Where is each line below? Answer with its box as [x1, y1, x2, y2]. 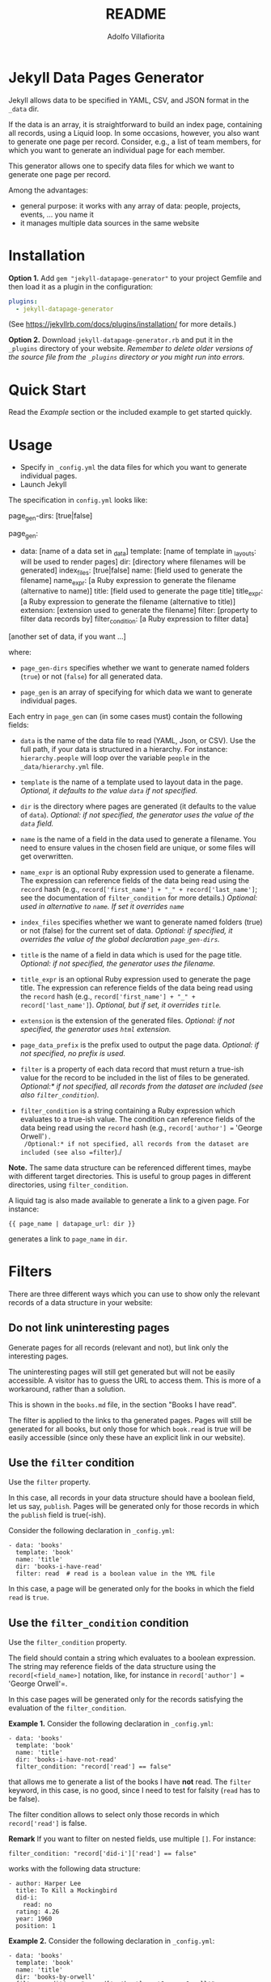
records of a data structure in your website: [8, 1297, 153, 1307]
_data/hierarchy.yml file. [19, 761, 104, 771]
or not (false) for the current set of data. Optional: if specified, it [19, 925, 233, 935]
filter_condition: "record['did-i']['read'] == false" [8, 1849, 197, 1858]
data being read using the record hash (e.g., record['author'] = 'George [19, 1122, 263, 1132]
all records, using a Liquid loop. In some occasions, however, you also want [8, 128, 260, 137]
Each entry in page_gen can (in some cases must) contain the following [8, 711, 243, 721]
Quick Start [8, 381, 87, 399]
